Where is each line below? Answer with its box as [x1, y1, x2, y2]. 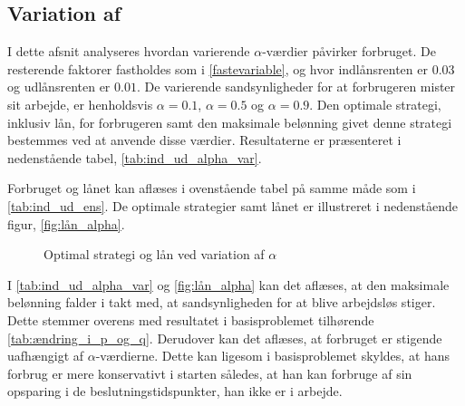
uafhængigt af [7, 346, 84, 365]
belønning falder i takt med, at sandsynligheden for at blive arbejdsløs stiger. [7, 293, 436, 312]
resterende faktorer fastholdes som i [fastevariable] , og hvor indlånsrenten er [7, 59, 428, 78]
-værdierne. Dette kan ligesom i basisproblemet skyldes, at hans [95, 346, 450, 365]
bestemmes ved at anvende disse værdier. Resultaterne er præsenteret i [7, 130, 402, 150]
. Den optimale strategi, [309, 94, 441, 113]
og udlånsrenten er [7, 77, 111, 96]
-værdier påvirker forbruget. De [262, 42, 436, 61]
